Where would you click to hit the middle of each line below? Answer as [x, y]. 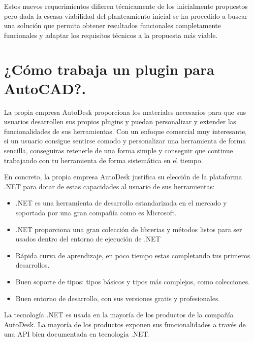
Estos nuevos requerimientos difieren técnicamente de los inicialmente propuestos [126, 6]
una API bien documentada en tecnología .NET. [77, 334]
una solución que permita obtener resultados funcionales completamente [112, 25]
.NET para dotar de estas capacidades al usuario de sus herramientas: [109, 186]
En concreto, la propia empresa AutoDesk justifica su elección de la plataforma [123, 177]
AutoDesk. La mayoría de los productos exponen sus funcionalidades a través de [125, 324]
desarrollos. [32, 265]
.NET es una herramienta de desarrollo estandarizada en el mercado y [121, 203]
